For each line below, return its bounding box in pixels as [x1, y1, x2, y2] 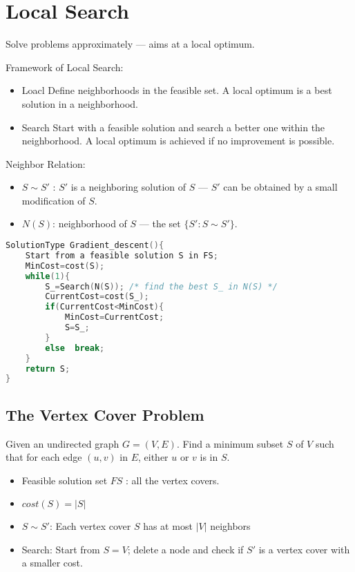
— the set [139, 216, 181, 231]
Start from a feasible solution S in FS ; [25, 250, 218, 260]
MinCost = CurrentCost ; [64, 312, 164, 323]
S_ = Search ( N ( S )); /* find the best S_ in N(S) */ [45, 281, 278, 292]
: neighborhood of [52, 216, 127, 231]
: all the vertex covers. [126, 473, 220, 487]
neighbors [210, 519, 251, 533]
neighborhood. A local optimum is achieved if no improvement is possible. [21, 133, 335, 148]
